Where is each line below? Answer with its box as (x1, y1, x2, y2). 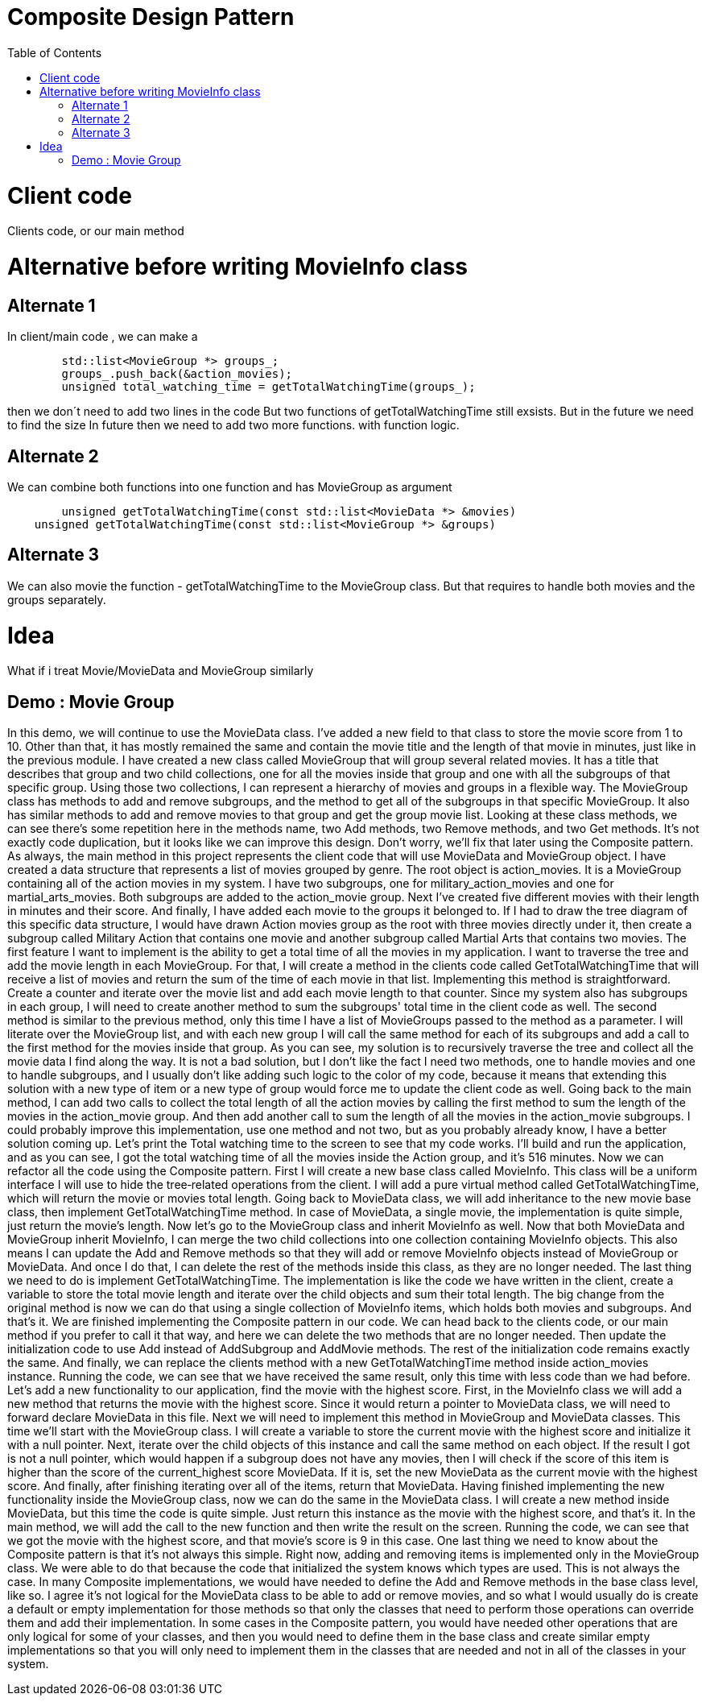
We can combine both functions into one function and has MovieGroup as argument (7, 480, 452, 495)
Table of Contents (7, 45, 102, 60)
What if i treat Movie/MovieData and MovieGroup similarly (7, 664, 314, 678)
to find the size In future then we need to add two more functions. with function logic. (7, 418, 460, 433)
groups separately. (7, 592, 106, 607)
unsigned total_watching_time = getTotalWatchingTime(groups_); (61, 380, 476, 394)
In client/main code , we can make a (7, 329, 198, 344)
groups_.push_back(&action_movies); (61, 367, 293, 381)
